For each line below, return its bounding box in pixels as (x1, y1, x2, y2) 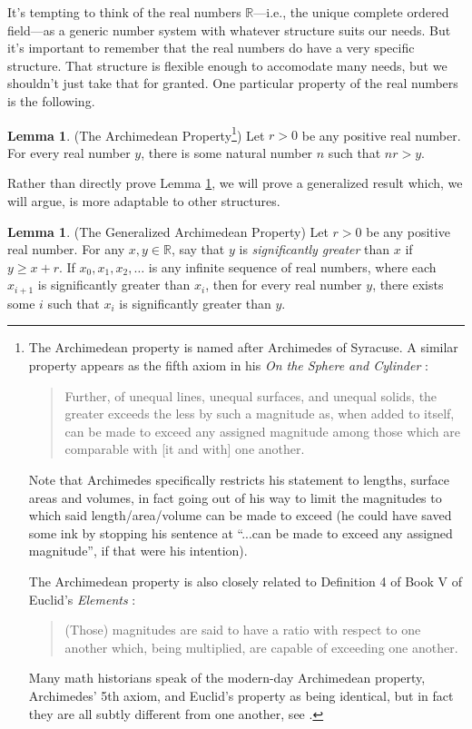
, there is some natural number (141, 143, 313, 162)
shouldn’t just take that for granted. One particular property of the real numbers (7, 74, 458, 93)
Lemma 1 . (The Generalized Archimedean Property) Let (7, 222, 329, 241)
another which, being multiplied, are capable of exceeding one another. (64, 637, 458, 656)
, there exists (372, 275, 444, 294)
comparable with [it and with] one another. (64, 439, 305, 458)
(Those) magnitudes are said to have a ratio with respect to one (64, 620, 421, 639)
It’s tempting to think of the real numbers (7, 3, 241, 21)
